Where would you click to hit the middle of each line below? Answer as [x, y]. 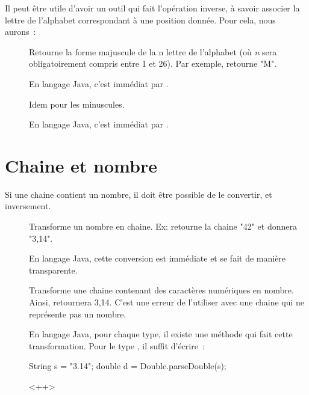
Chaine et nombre [81, 165]
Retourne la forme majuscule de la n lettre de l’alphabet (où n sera [153, 51]
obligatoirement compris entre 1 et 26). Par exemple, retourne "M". [153, 63]
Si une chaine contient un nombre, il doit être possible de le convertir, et [139, 194]
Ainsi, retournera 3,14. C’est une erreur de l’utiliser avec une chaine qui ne [167, 302]
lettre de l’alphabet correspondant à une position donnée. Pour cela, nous [140, 20]
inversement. [28, 206]
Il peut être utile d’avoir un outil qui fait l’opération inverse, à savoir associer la [152, 8]
